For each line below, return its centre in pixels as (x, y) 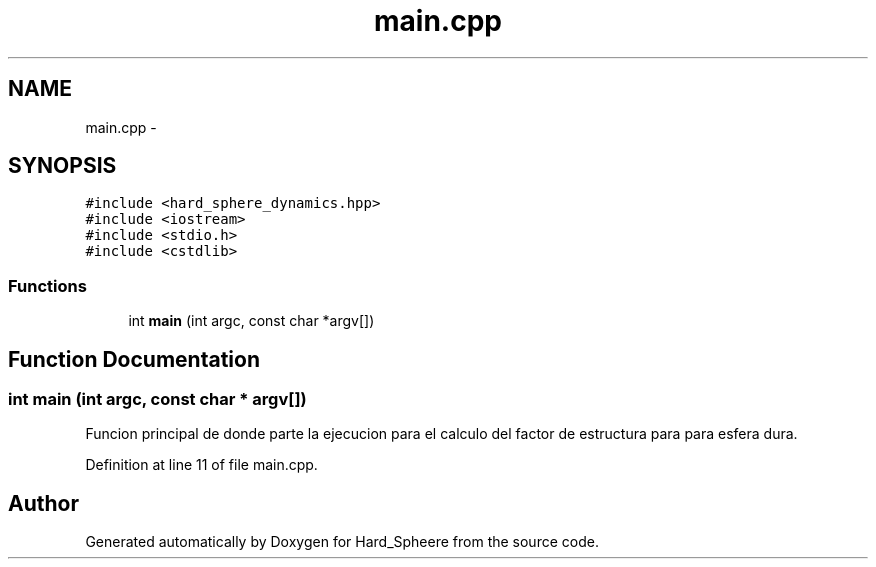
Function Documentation (134, 359)
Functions (47, 285)
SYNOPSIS (62, 166)
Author (43, 503)
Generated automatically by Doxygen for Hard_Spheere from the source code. (342, 542)
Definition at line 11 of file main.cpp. (201, 465)
